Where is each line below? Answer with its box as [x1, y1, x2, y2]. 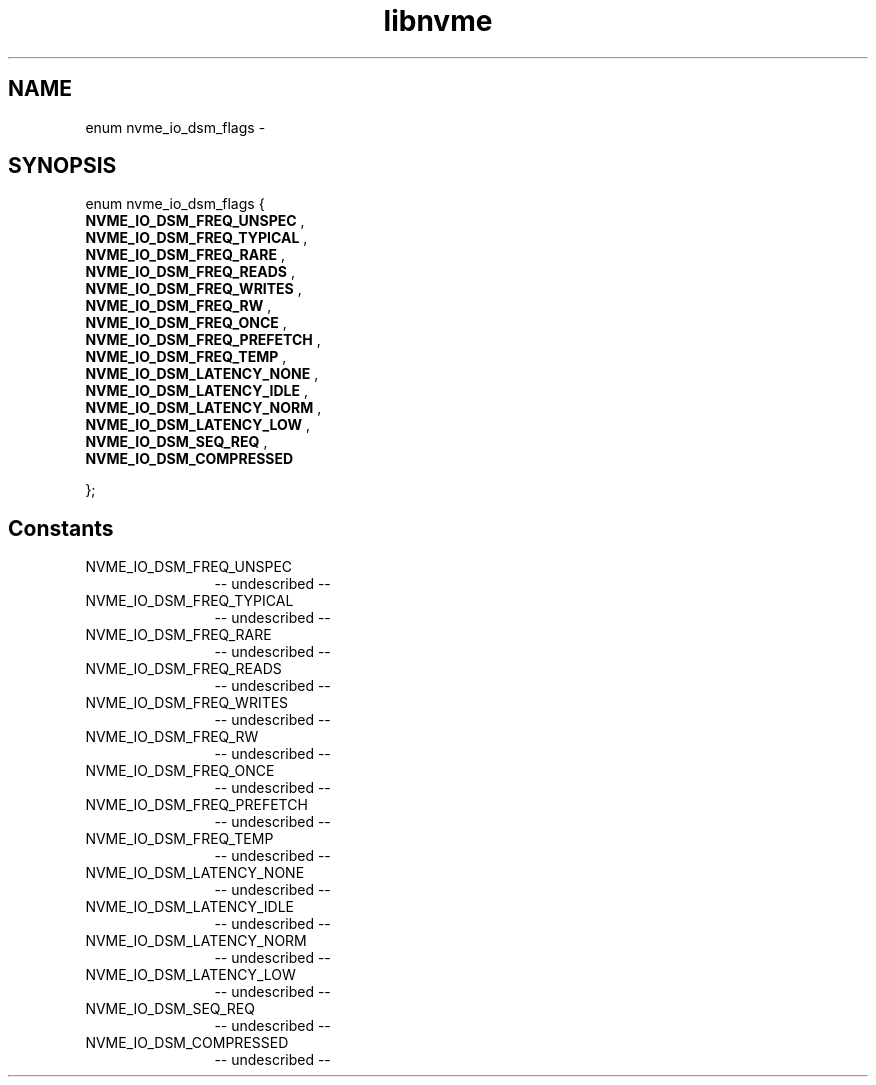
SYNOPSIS [8, 153, 117, 179]
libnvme [383, 4, 493, 38]
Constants [8, 515, 114, 541]
